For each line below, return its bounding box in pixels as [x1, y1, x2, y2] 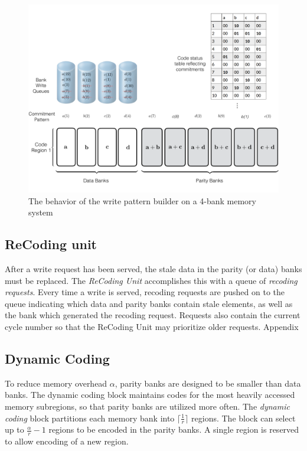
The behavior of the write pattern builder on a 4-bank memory [28, 194, 256, 207]
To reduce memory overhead [5, 377, 107, 389]
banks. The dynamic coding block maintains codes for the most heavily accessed [5, 388, 295, 401]
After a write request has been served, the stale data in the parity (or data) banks [5, 262, 302, 274]
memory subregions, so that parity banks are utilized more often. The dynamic [5, 400, 290, 412]
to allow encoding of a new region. [5, 435, 129, 447]
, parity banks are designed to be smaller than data [115, 377, 301, 389]
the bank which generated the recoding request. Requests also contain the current [5, 309, 301, 321]
